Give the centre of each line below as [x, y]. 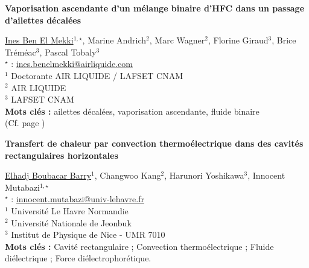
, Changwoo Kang [128, 175]
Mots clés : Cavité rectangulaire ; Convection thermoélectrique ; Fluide [139, 246]
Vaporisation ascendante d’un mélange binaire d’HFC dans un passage [155, 8]
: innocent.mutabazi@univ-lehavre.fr [78, 199]
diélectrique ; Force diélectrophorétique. [78, 258]
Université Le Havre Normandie [70, 210]
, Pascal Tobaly [68, 52]
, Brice [284, 40]
